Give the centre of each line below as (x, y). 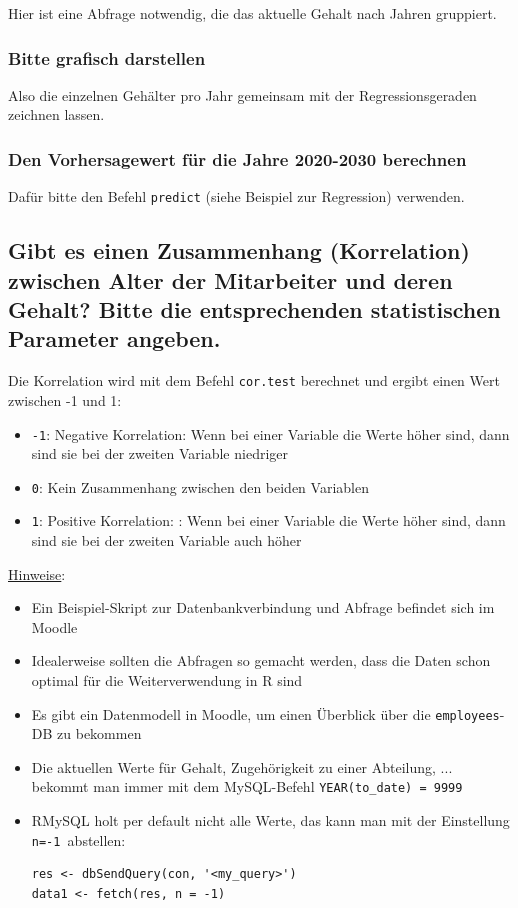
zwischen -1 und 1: (65, 399)
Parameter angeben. (114, 338)
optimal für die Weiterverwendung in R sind (167, 680)
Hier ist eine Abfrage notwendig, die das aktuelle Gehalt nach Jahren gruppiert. (252, 13)
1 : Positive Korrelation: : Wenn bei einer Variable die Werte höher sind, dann (268, 520)
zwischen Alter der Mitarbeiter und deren (230, 279)
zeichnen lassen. (56, 114)
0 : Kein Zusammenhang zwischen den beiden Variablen (200, 486)
